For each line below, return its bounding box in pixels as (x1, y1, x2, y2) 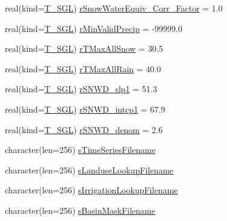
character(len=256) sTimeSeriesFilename (5, 143, 156, 156)
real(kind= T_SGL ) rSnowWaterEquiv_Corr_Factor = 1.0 (5, 2, 223, 14)
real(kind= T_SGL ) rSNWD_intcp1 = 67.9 (5, 102, 166, 115)
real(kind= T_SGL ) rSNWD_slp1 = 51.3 (5, 82, 157, 95)
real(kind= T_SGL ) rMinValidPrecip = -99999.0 (5, 22, 182, 34)
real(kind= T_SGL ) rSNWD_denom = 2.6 (5, 123, 163, 135)
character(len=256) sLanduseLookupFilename (5, 163, 174, 176)
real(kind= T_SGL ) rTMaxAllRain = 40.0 (5, 62, 161, 75)
